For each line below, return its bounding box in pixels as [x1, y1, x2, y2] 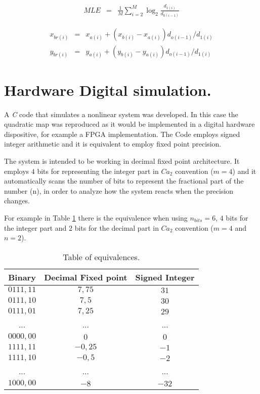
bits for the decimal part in [74, 222, 159, 233]
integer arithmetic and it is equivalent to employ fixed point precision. [4, 138, 222, 149]
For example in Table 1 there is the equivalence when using [4, 212, 188, 223]
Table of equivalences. [63, 250, 140, 263]
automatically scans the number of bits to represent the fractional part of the [4, 175, 244, 186]
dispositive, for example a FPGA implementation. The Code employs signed [4, 128, 240, 139]
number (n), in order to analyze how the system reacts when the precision [4, 185, 234, 196]
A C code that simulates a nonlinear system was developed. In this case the [4, 109, 238, 119]
